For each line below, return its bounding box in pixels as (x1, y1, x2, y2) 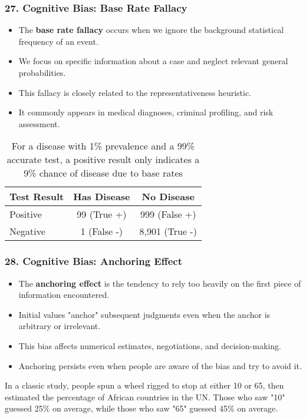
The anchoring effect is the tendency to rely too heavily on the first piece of (18, 277, 301, 289)
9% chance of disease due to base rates (24, 166, 183, 180)
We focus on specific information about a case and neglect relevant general (18, 55, 288, 67)
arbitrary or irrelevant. (18, 320, 101, 332)
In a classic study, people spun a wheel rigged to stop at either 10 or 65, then (5, 379, 284, 392)
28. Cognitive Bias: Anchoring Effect (5, 254, 182, 268)
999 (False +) (140, 207, 196, 221)
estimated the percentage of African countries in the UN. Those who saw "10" (5, 390, 285, 403)
